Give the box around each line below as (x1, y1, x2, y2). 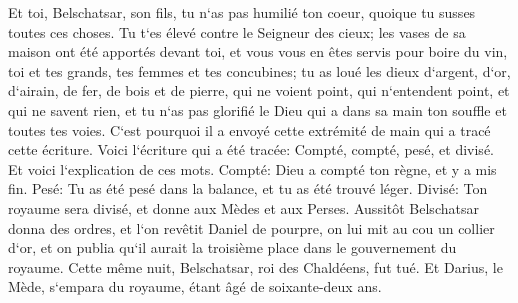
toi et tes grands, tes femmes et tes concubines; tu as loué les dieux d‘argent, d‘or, (8, 60, 511, 81)
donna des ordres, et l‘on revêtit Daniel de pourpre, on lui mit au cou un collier (8, 217, 495, 238)
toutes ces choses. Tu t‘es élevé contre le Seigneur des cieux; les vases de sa (8, 21, 466, 42)
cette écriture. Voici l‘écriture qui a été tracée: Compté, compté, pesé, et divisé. (8, 139, 494, 160)
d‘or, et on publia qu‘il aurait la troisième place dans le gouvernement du (8, 237, 457, 258)
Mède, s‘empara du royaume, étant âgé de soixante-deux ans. (8, 276, 382, 297)
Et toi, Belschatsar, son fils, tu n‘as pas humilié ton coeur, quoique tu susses (8, 2, 476, 22)
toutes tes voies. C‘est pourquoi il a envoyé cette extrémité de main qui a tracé (8, 119, 491, 140)
